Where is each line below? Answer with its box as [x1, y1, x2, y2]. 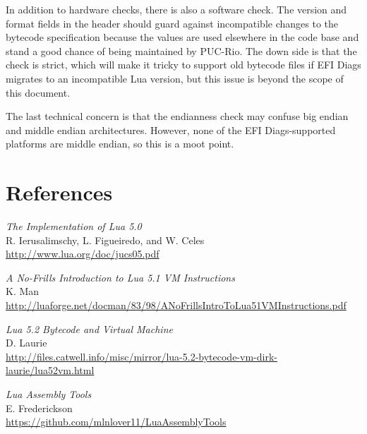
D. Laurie [6, 335, 47, 350]
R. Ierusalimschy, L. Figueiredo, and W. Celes [6, 232, 205, 247]
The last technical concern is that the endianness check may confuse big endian [6, 109, 349, 123]
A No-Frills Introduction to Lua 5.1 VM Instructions [6, 270, 235, 284]
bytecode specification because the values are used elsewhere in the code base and [6, 30, 359, 44]
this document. [6, 85, 71, 100]
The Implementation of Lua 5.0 [6, 219, 142, 234]
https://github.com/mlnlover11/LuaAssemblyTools [6, 414, 227, 429]
